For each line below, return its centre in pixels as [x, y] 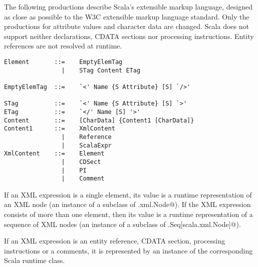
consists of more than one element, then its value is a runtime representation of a [128, 214]
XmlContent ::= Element [54, 154]
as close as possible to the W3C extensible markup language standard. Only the [127, 16]
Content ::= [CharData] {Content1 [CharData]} [99, 120]
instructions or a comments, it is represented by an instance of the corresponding [128, 250]
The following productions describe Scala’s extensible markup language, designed [128, 6]
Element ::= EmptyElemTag [63, 62]
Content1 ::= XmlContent [60, 129]
